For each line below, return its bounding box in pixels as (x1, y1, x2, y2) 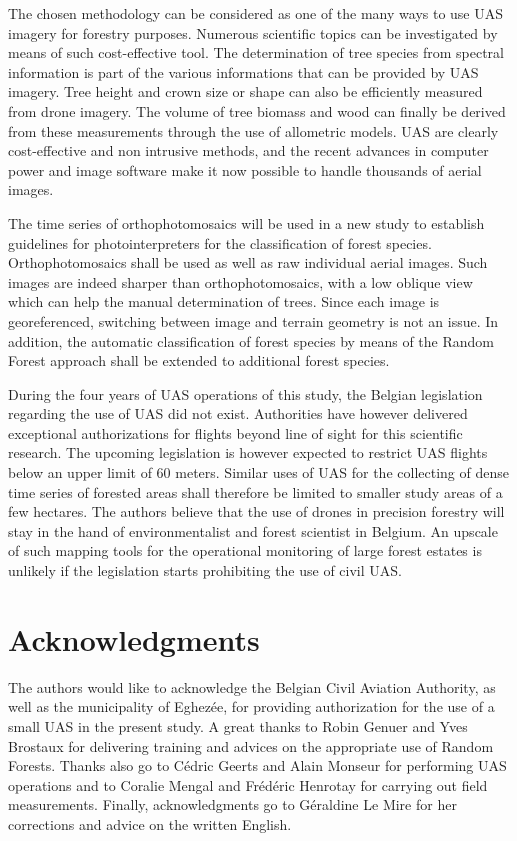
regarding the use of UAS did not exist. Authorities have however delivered (8, 403, 468, 424)
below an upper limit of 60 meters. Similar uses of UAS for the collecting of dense (8, 462, 509, 483)
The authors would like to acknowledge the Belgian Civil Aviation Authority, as (8, 676, 496, 697)
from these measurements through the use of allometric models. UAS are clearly (8, 120, 499, 141)
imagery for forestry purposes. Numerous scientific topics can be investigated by (8, 22, 498, 43)
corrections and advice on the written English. (8, 813, 292, 834)
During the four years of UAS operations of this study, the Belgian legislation (8, 383, 483, 404)
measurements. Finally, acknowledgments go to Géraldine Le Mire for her (8, 794, 457, 815)
